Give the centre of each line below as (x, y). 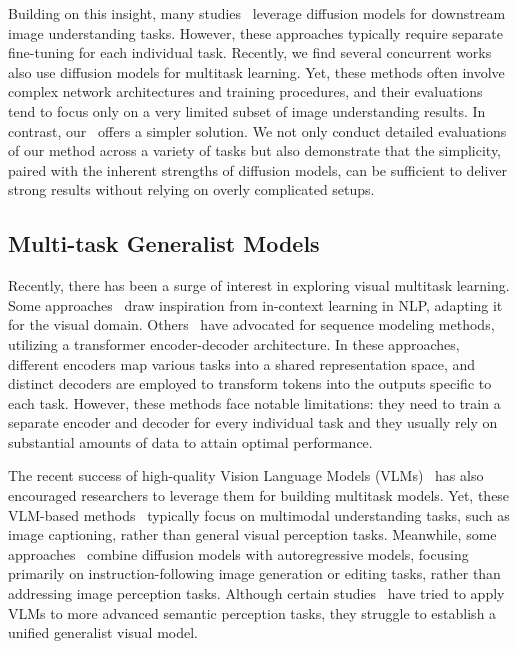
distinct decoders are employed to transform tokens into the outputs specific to (250, 383)
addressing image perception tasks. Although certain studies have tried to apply (256, 593)
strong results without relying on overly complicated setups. (191, 189)
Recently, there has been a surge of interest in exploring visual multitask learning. (259, 285)
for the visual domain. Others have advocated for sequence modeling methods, (251, 324)
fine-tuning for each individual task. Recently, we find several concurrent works (250, 52)
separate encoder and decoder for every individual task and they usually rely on (253, 422)
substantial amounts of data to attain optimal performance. (190, 441)
